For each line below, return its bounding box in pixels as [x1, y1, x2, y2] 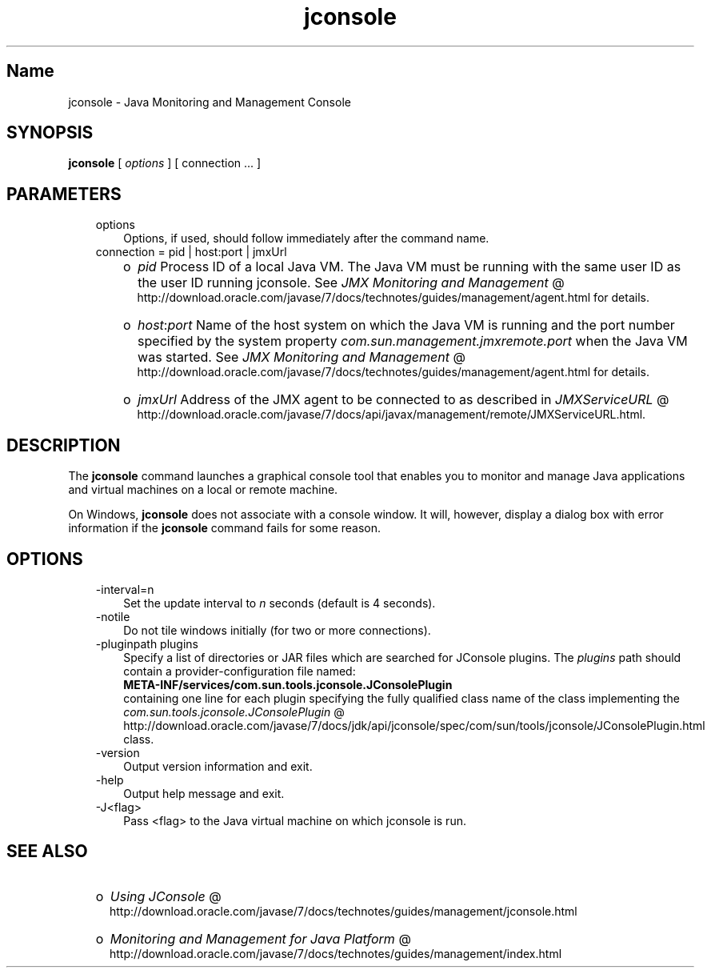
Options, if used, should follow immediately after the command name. [123, 231, 489, 246]
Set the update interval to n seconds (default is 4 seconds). [123, 595, 436, 610]
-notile [95, 609, 130, 623]
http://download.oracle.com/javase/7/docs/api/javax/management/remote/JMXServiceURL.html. [137, 407, 646, 422]
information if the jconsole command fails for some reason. [68, 521, 381, 535]
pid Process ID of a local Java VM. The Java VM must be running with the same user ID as [138, 259, 681, 275]
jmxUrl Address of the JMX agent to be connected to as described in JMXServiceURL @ [138, 391, 669, 408]
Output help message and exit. [123, 786, 285, 800]
